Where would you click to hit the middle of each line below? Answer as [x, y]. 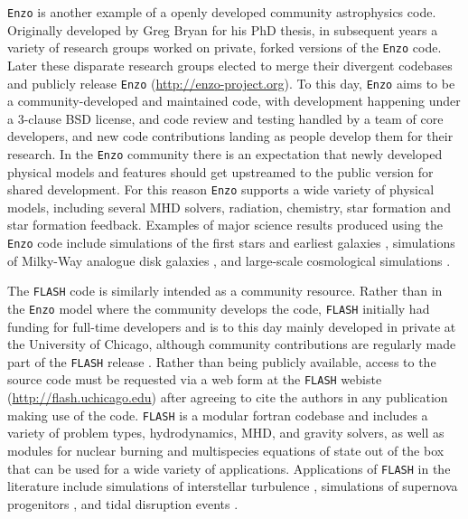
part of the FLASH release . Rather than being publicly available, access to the [222, 361]
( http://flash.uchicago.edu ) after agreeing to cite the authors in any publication [228, 397]
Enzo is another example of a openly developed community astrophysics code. [222, 12]
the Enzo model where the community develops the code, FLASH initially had [219, 308]
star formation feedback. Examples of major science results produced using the [225, 225]
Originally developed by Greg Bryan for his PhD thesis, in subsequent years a [223, 29]
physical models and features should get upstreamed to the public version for [220, 171]
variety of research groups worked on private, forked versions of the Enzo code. [225, 47]
